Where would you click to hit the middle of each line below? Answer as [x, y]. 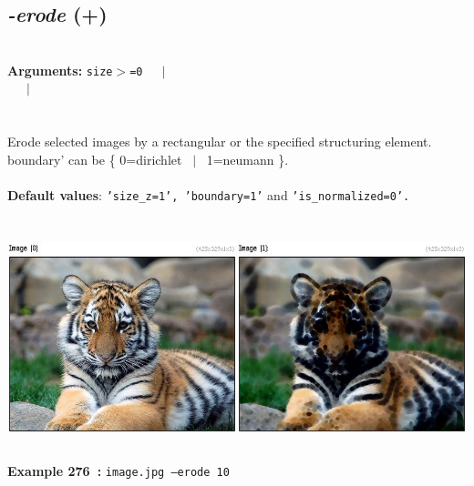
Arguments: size [60, 70]
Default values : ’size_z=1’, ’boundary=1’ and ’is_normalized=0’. [209, 195]
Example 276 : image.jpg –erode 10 [118, 470]
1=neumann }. [247, 159]
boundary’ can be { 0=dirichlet [95, 159]
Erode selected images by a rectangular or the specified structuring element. [220, 142]
